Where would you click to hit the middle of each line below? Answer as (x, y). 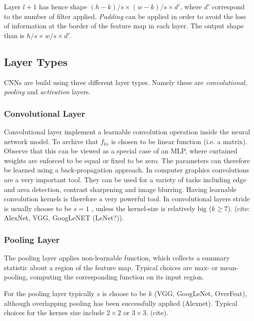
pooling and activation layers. (47, 92)
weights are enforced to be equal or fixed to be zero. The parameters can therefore (127, 160)
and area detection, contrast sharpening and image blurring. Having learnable (120, 189)
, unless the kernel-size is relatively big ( (152, 208)
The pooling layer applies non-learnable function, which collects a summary (117, 258)
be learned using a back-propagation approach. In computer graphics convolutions (127, 170)
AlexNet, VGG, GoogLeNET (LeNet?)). (64, 218)
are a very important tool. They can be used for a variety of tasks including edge (125, 179)
